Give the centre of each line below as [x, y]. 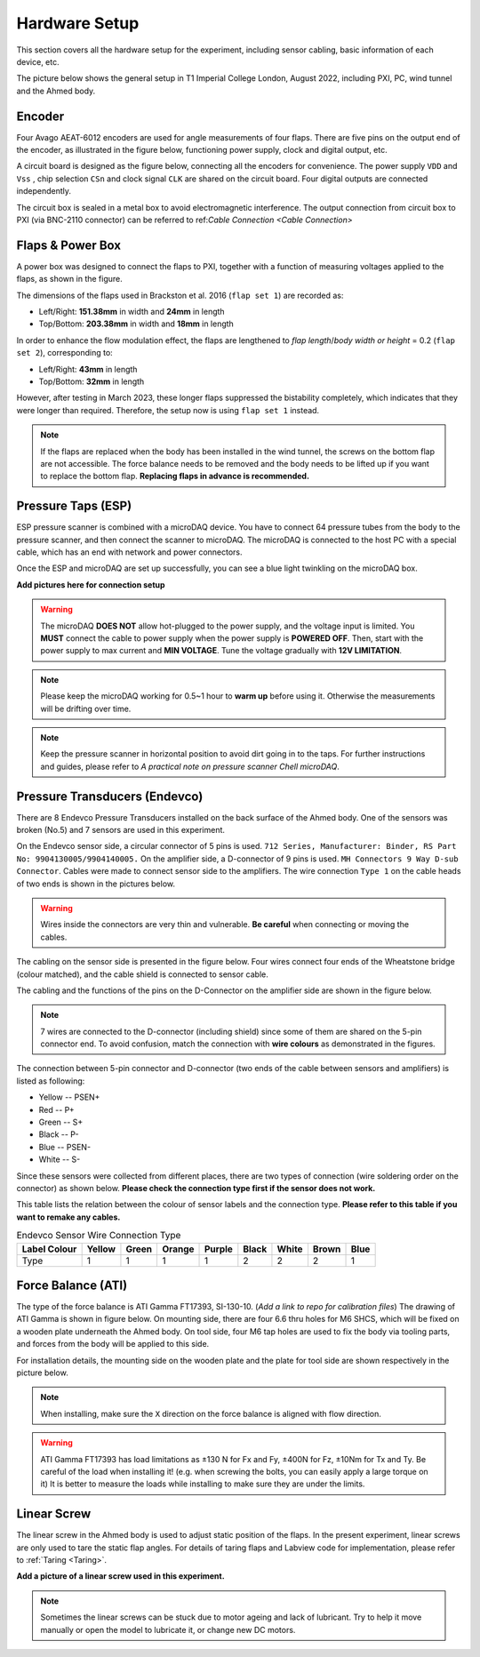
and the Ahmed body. [56, 91]
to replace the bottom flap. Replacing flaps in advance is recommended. [175, 476]
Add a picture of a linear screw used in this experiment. [121, 1576]
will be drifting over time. [86, 708]
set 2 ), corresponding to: [64, 353]
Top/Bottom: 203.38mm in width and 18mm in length [136, 324]
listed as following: [51, 1081]
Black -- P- [59, 1134]
